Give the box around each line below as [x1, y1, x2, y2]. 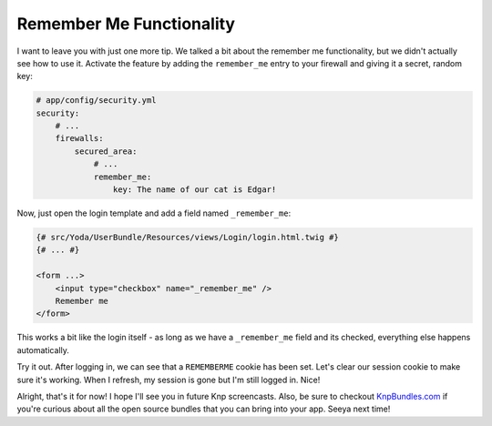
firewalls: [55, 133, 104, 144]
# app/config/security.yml [36, 96, 157, 106]
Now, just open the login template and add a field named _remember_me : [16, 208, 292, 218]
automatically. [16, 344, 70, 355]
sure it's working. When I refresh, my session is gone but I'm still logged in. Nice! [16, 374, 321, 385]
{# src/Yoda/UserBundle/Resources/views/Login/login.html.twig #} [36, 232, 339, 243]
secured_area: [74, 146, 138, 157]
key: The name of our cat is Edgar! [112, 185, 277, 195]
